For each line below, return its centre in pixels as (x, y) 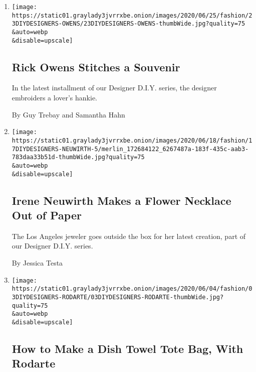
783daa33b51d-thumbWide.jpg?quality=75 (78, 157)
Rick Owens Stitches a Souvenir (96, 67)
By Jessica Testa (37, 262)
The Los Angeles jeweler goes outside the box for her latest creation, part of (129, 236)
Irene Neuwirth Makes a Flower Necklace (121, 200)
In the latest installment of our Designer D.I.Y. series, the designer (114, 88)
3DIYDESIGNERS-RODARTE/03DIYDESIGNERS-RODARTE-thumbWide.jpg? (118, 297)
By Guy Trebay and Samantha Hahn (68, 114)
